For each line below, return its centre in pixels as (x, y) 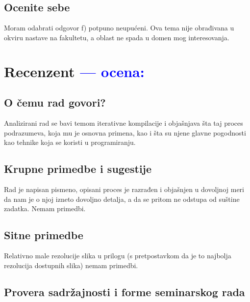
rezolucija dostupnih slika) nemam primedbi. (71, 265)
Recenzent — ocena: (74, 71)
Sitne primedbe (44, 235)
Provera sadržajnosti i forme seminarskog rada (125, 291)
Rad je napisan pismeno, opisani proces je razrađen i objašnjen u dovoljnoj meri (124, 189)
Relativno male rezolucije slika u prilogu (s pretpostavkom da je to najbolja (118, 255)
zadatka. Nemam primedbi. (45, 208)
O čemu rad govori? (55, 102)
